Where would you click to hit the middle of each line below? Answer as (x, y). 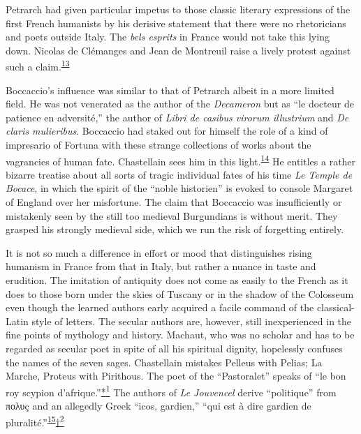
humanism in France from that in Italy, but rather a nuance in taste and (161, 266)
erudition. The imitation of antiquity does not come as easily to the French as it (177, 280)
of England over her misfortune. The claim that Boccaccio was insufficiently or (174, 202)
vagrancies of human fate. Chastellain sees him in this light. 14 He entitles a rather (181, 160)
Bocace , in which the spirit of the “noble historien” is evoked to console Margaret (179, 188)
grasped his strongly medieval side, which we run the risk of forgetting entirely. (175, 229)
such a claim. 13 (38, 66)
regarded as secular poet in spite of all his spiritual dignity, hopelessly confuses (174, 348)
